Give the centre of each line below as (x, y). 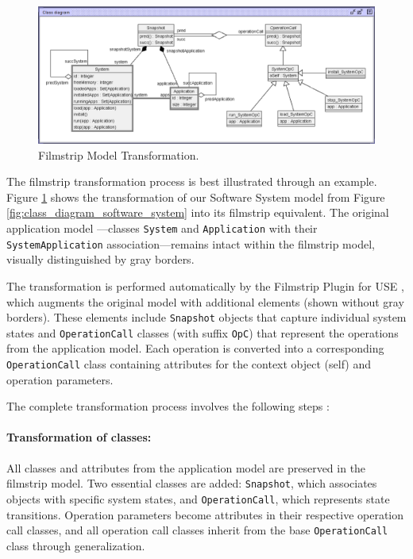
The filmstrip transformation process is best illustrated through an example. (192, 181)
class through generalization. (76, 545)
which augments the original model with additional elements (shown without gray (205, 301)
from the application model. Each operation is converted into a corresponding (195, 348)
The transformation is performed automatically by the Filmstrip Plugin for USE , (205, 285)
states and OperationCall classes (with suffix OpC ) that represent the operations (203, 332)
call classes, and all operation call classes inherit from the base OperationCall (197, 530)
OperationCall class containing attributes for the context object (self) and (189, 364)
